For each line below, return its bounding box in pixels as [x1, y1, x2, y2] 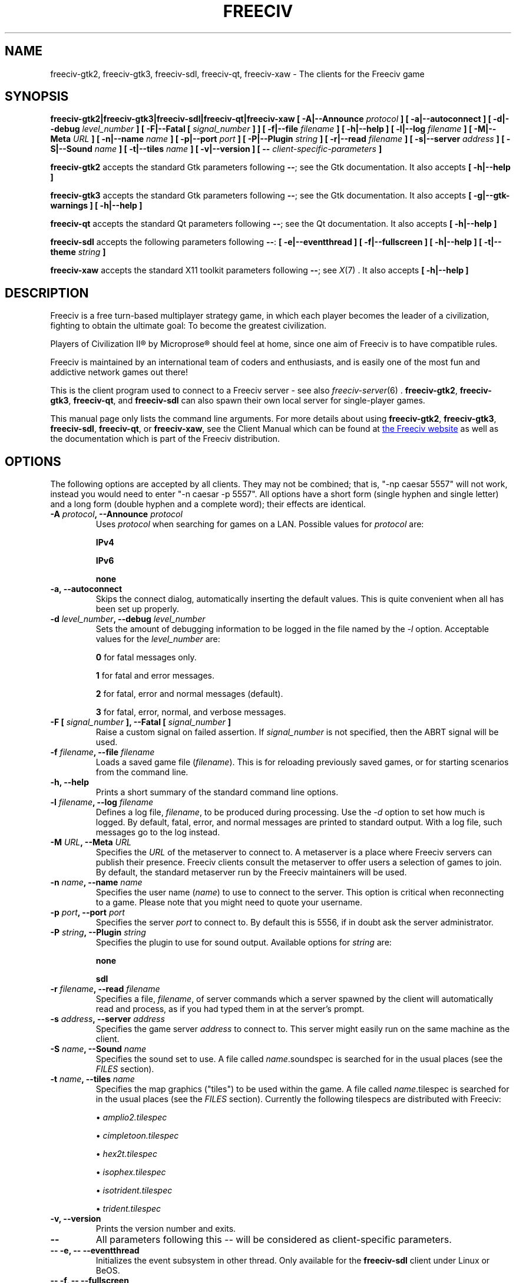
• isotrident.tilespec [95, 1185, 173, 1196]
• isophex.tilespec [95, 1167, 166, 1178]
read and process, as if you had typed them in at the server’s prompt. [95, 1004, 365, 1014]
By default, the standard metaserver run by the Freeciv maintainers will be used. [95, 867, 407, 878]
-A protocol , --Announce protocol [50, 509, 183, 520]
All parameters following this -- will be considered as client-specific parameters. [95, 1234, 452, 1246]
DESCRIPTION [5, 285, 89, 300]
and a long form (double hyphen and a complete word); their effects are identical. [50, 499, 366, 510]
